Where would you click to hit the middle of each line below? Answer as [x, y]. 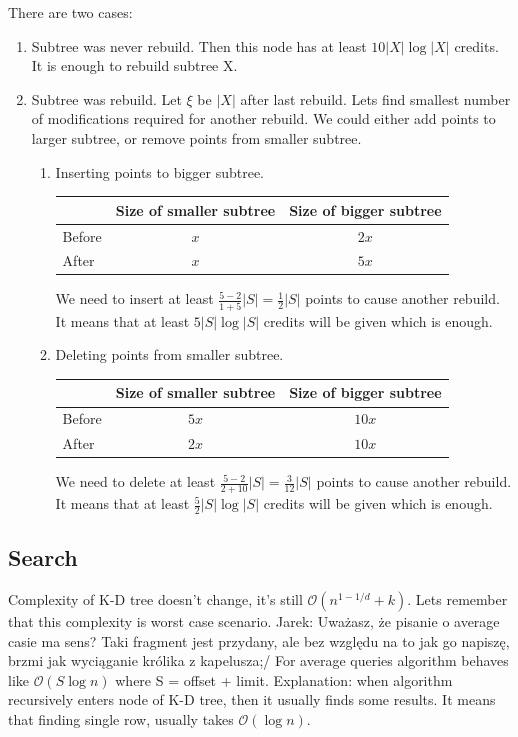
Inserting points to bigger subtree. [160, 171]
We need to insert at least [134, 298]
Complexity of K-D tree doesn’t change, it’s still [155, 599]
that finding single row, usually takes [121, 719]
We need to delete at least [135, 481]
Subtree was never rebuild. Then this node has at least [199, 45]
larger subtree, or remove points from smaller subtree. [196, 137]
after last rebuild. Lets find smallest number [375, 98]
